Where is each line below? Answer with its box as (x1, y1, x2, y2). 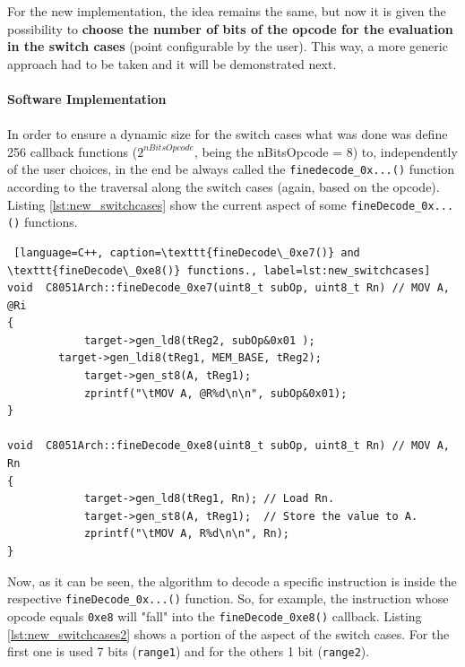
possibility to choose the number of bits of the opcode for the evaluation (7, 19, 453, 38)
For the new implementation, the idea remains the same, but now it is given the (7, 2, 446, 20)
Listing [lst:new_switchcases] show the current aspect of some (7, 195, 347, 213)
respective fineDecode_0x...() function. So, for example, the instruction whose (7, 589, 449, 608)
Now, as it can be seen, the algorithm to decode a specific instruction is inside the (7, 571, 457, 590)
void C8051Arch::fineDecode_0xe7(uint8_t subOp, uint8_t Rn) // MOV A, (7, 282, 450, 295)
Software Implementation (7, 89, 167, 108)
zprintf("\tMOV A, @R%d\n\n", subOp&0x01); (83, 386, 348, 400)
